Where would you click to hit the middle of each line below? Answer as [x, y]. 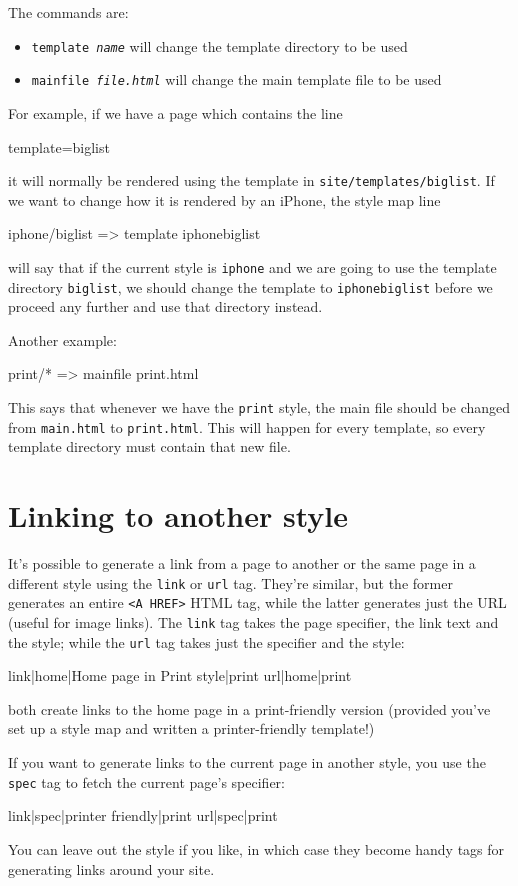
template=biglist [59, 146]
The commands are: [68, 12]
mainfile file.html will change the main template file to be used [236, 79]
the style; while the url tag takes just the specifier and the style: [206, 641]
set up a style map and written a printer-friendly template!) [191, 728]
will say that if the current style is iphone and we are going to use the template [252, 266]
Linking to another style [178, 515]
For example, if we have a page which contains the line [175, 112]
